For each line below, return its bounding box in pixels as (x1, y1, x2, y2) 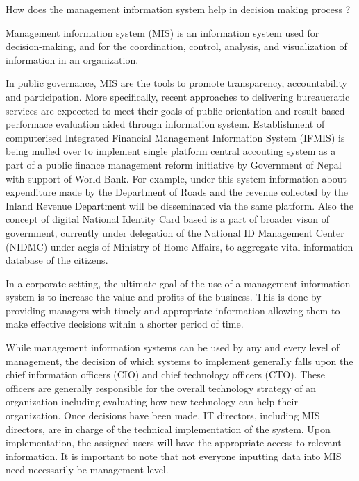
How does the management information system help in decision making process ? (6, 2, 351, 16)
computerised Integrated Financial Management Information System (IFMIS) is (6, 130, 345, 144)
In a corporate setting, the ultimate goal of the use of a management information (6, 276, 351, 290)
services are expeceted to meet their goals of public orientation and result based (6, 103, 345, 117)
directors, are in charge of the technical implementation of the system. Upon (6, 421, 331, 436)
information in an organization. (6, 52, 139, 67)
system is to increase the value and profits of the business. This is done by (6, 289, 322, 304)
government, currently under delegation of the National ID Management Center (6, 225, 344, 239)
